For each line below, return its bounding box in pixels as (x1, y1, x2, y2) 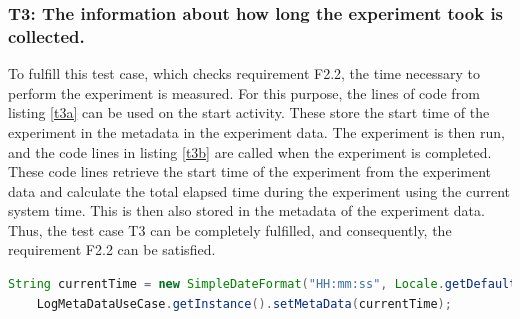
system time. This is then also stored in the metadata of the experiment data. (8, 200, 485, 221)
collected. (8, 23, 85, 48)
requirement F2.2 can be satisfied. (8, 239, 216, 260)
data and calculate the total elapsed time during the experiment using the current (8, 180, 510, 201)
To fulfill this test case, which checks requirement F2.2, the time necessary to (8, 63, 481, 84)
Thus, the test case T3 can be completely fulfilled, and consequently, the (8, 219, 452, 240)
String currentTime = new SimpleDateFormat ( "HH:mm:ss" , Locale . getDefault (8, 277, 517, 292)
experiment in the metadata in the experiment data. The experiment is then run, (8, 121, 505, 142)
